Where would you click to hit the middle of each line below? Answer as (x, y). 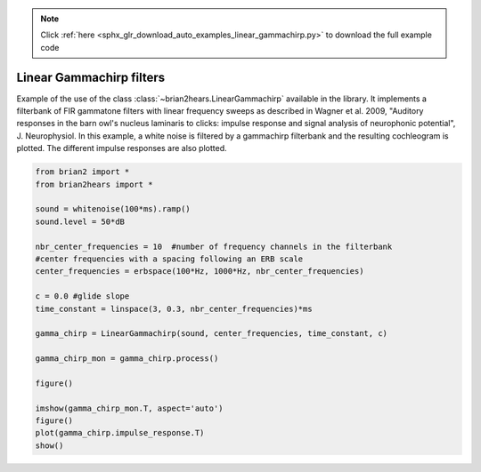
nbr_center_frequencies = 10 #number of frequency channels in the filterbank (214, 246)
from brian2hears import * (94, 184)
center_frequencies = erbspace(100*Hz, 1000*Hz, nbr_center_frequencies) (200, 272)
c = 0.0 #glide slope (82, 296)
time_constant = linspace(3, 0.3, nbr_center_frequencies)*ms (174, 308)
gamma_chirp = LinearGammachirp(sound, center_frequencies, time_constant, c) (211, 334)
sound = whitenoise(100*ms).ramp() (113, 209)
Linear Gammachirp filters (91, 77)
